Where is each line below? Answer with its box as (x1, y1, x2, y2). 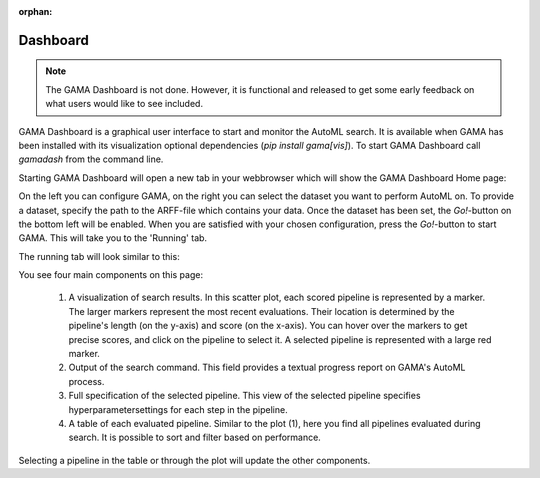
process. (68, 375, 105, 387)
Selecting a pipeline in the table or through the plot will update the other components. (18, 454, 371, 466)
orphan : (18, 6, 53, 17)
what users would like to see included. (45, 98, 204, 110)
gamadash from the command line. (18, 153, 164, 165)
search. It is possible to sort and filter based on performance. (68, 431, 322, 444)
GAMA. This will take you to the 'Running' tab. (18, 232, 208, 244)
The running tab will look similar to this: (18, 250, 180, 262)
